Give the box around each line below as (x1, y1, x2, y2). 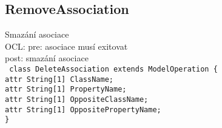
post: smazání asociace (5, 52, 89, 64)
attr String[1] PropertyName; (5, 85, 127, 94)
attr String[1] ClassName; (5, 75, 113, 84)
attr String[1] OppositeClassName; (5, 95, 149, 104)
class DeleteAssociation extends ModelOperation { (9, 64, 218, 73)
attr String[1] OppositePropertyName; (5, 105, 161, 114)
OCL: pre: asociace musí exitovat (5, 39, 128, 52)
